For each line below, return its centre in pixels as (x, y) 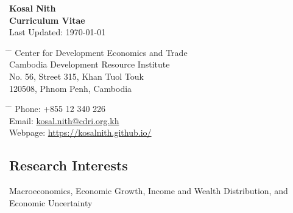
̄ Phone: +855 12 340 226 (58, 109)
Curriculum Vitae (47, 20)
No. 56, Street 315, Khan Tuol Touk (76, 76)
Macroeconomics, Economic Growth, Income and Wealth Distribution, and (149, 191)
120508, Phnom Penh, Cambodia (71, 88)
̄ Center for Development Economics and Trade (98, 52)
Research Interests (69, 165)
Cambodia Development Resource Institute (90, 64)
